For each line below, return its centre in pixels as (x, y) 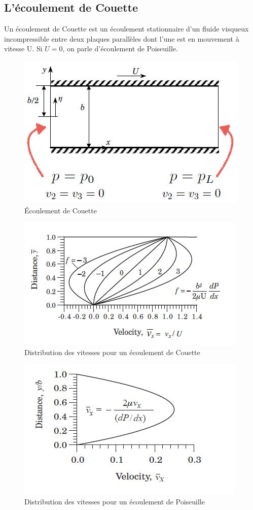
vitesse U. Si (23, 49)
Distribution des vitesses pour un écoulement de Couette (112, 352)
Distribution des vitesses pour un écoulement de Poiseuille (115, 501)
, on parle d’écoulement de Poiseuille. (120, 49)
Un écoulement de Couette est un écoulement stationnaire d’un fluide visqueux (126, 29)
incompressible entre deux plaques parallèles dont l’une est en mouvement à (122, 38)
